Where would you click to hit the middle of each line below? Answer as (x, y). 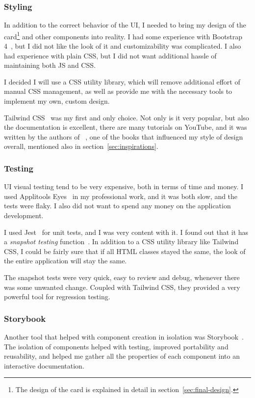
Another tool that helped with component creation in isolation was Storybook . (124, 336)
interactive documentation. (44, 365)
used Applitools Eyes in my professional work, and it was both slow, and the (121, 196)
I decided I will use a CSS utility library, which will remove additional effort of (122, 81)
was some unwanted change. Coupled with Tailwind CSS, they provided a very (122, 287)
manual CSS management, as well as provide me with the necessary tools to (118, 91)
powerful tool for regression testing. (57, 297)
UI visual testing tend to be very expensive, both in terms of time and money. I (124, 186)
